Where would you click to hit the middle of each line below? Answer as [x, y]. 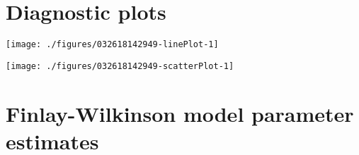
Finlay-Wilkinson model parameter [180, 113]
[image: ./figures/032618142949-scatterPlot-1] [120, 66]
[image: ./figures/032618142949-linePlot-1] [112, 45]
